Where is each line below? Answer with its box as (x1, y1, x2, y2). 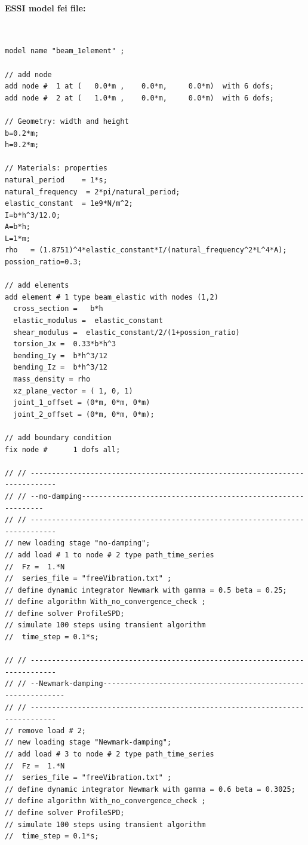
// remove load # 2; (5, 726, 87, 735)
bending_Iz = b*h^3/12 (13, 363, 107, 372)
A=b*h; (5, 222, 30, 231)
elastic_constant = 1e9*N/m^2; (5, 199, 133, 208)
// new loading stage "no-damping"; (5, 539, 150, 548)
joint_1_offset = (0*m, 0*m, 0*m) (13, 398, 150, 407)
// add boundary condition (5, 433, 112, 442)
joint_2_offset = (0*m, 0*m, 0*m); (13, 410, 155, 419)
